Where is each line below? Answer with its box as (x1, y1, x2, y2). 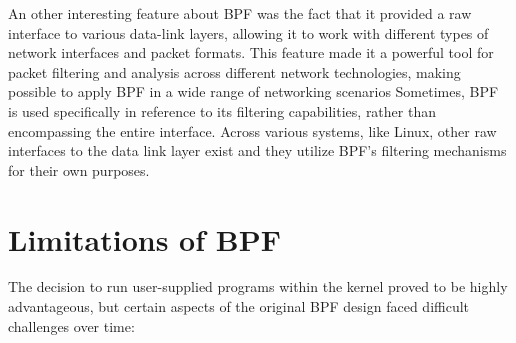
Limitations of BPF (8, 218, 281, 259)
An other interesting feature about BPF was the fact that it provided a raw (8, 3, 472, 23)
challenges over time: (8, 315, 135, 336)
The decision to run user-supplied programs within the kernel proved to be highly (8, 276, 508, 297)
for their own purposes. (8, 159, 150, 180)
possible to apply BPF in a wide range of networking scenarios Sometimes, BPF (8, 81, 499, 102)
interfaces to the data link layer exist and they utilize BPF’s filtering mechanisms (8, 140, 507, 161)
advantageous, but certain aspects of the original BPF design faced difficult (8, 296, 470, 317)
